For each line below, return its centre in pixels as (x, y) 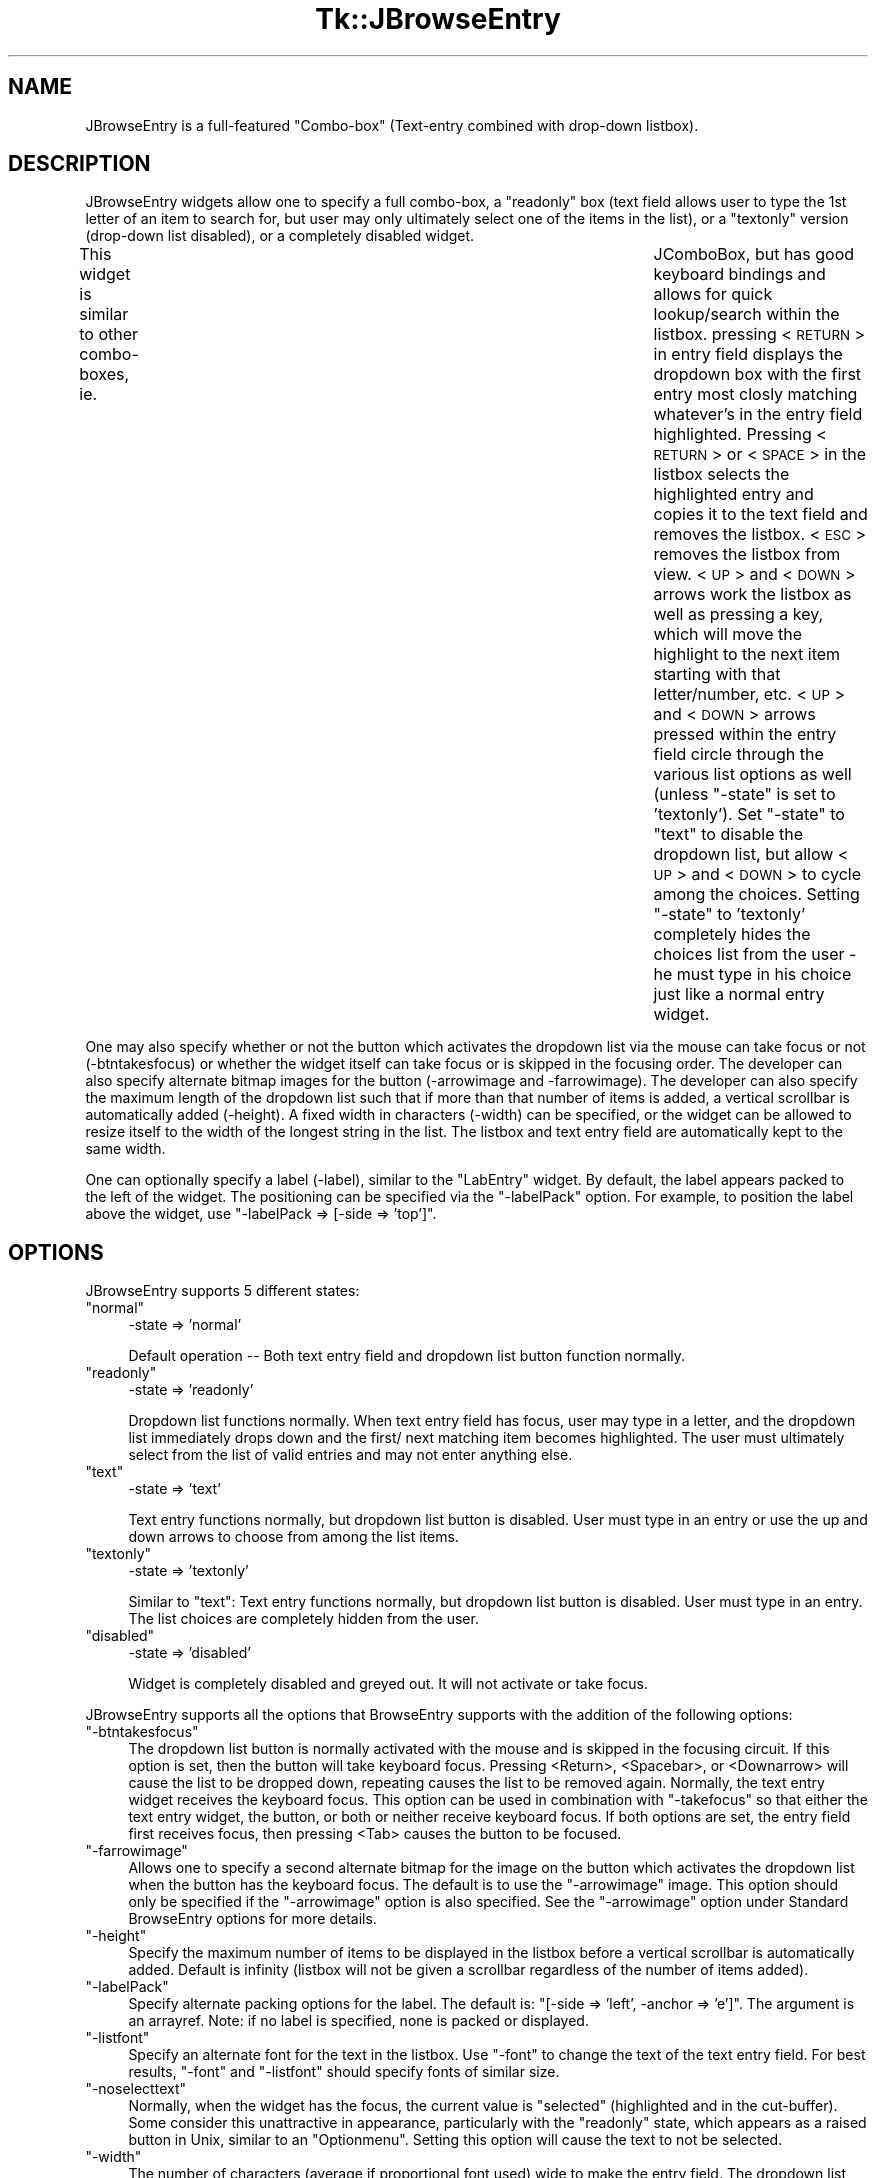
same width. (125, 1149)
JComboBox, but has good (754, 254)
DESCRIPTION (79, 164)
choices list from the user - (755, 954)
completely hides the (732, 934)
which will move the (728, 634)
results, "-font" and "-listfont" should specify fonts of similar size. (344, 2072)
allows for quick (713, 294)
